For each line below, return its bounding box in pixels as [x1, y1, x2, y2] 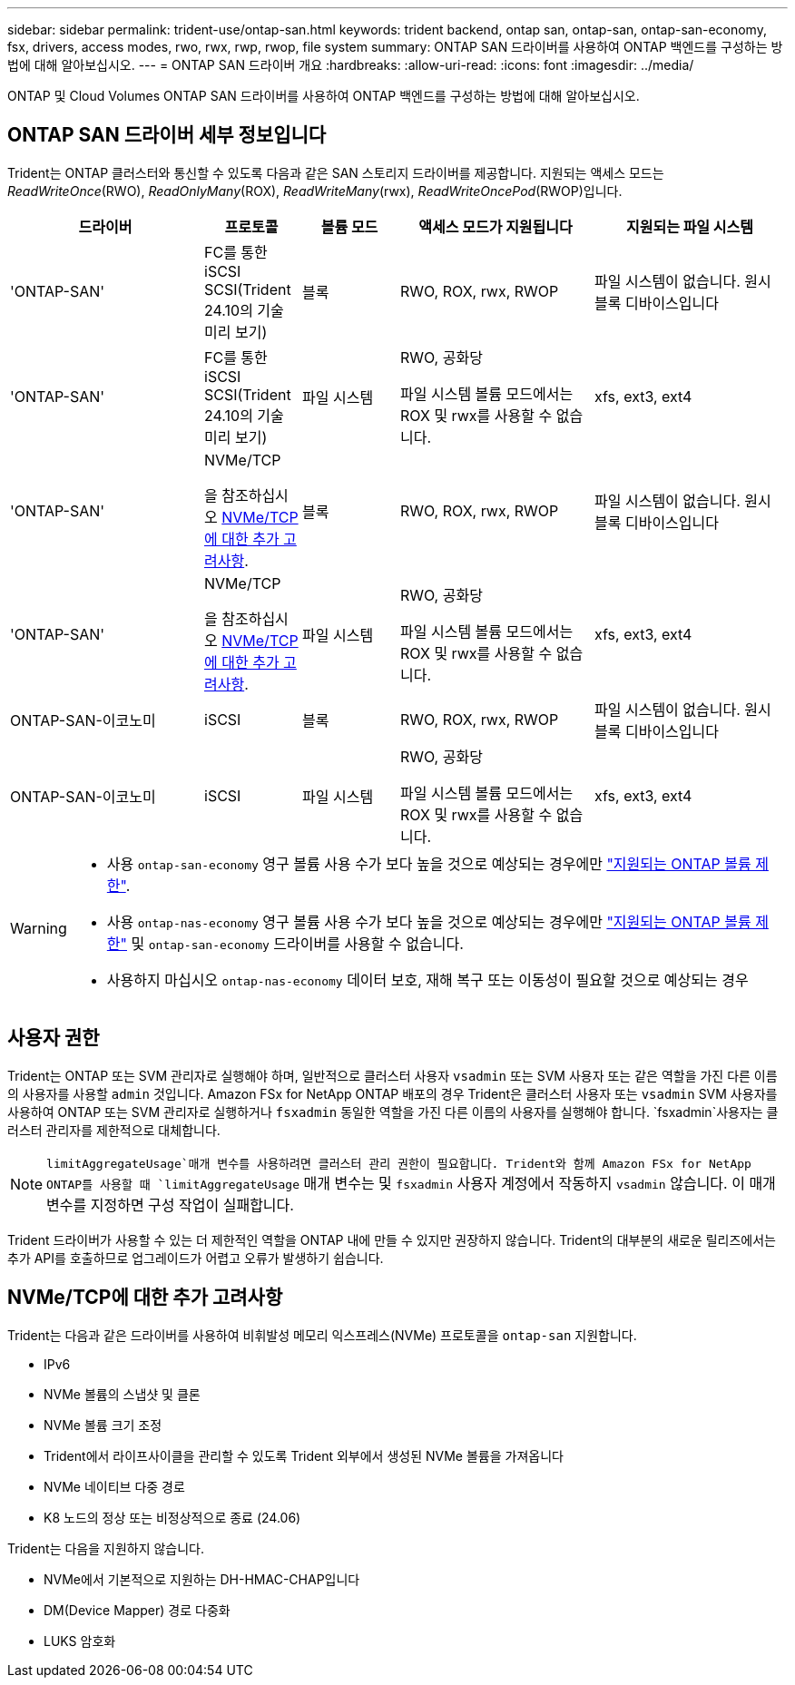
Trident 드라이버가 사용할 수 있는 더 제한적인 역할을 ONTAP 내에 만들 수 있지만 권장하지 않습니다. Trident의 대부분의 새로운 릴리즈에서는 [7, 1231, 776, 1248]
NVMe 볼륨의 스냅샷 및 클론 [44, 1386, 201, 1402]
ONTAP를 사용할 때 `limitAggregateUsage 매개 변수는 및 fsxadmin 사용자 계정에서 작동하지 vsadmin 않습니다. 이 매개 [46, 1173, 776, 1192]
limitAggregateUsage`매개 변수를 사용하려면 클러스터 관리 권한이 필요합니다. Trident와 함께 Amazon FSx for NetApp [46, 1156, 751, 1171]
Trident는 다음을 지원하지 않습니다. [7, 1540, 205, 1556]
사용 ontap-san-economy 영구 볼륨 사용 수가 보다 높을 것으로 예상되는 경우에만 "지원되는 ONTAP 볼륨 [106, 854, 751, 873]
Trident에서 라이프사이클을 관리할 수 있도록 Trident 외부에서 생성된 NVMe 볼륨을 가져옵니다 [44, 1447, 564, 1464]
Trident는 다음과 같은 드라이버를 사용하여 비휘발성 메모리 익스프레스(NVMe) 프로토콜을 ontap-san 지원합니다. [7, 1327, 637, 1343]
